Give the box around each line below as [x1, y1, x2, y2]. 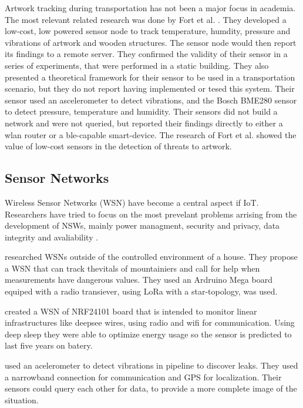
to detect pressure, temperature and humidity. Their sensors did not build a [5, 105, 278, 118]
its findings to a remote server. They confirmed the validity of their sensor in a [5, 48, 288, 60]
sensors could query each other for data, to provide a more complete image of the [5, 382, 297, 394]
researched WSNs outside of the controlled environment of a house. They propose [5, 250, 298, 263]
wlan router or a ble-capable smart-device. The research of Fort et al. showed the [5, 128, 297, 141]
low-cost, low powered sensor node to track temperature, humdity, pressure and [5, 25, 291, 37]
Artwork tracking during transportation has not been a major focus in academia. [5, 2, 296, 14]
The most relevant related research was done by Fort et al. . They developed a [5, 13, 287, 25]
